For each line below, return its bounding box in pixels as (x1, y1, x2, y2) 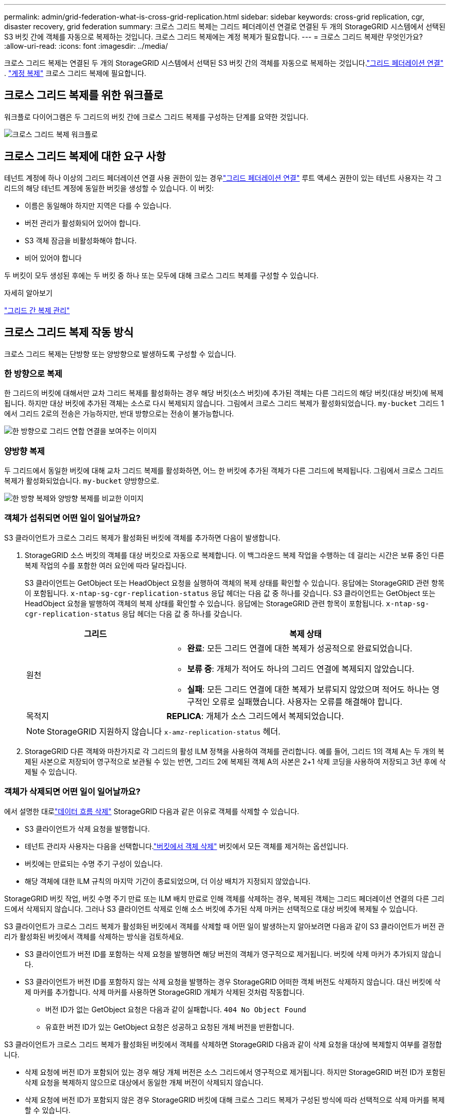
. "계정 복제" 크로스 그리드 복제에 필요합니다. (4, 69, 146, 78)
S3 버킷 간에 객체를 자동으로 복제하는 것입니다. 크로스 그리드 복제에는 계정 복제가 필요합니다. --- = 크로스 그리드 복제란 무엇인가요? (4, 32, 423, 41)
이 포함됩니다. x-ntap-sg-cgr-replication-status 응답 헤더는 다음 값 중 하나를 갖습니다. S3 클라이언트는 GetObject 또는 (25, 588, 436, 597)
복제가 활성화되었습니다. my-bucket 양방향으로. (4, 476, 159, 486)
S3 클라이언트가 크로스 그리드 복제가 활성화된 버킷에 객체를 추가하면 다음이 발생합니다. (4, 533, 280, 542)
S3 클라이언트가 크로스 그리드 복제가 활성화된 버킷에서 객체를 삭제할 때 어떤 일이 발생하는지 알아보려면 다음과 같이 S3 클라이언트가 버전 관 (4, 921, 445, 931)
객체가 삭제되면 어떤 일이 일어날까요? (4, 786, 141, 797)
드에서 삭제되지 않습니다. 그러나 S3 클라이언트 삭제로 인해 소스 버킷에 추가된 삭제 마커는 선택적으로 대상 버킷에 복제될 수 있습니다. (4, 904, 418, 913)
